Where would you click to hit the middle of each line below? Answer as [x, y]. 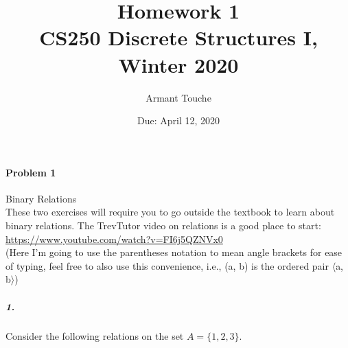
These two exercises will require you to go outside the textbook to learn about [170, 212]
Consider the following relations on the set [95, 335]
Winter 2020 [178, 64]
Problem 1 [31, 172]
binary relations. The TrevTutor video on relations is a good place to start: [163, 225]
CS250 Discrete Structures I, [178, 37]
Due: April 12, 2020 [178, 120]
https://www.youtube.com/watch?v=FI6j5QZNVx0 [114, 239]
